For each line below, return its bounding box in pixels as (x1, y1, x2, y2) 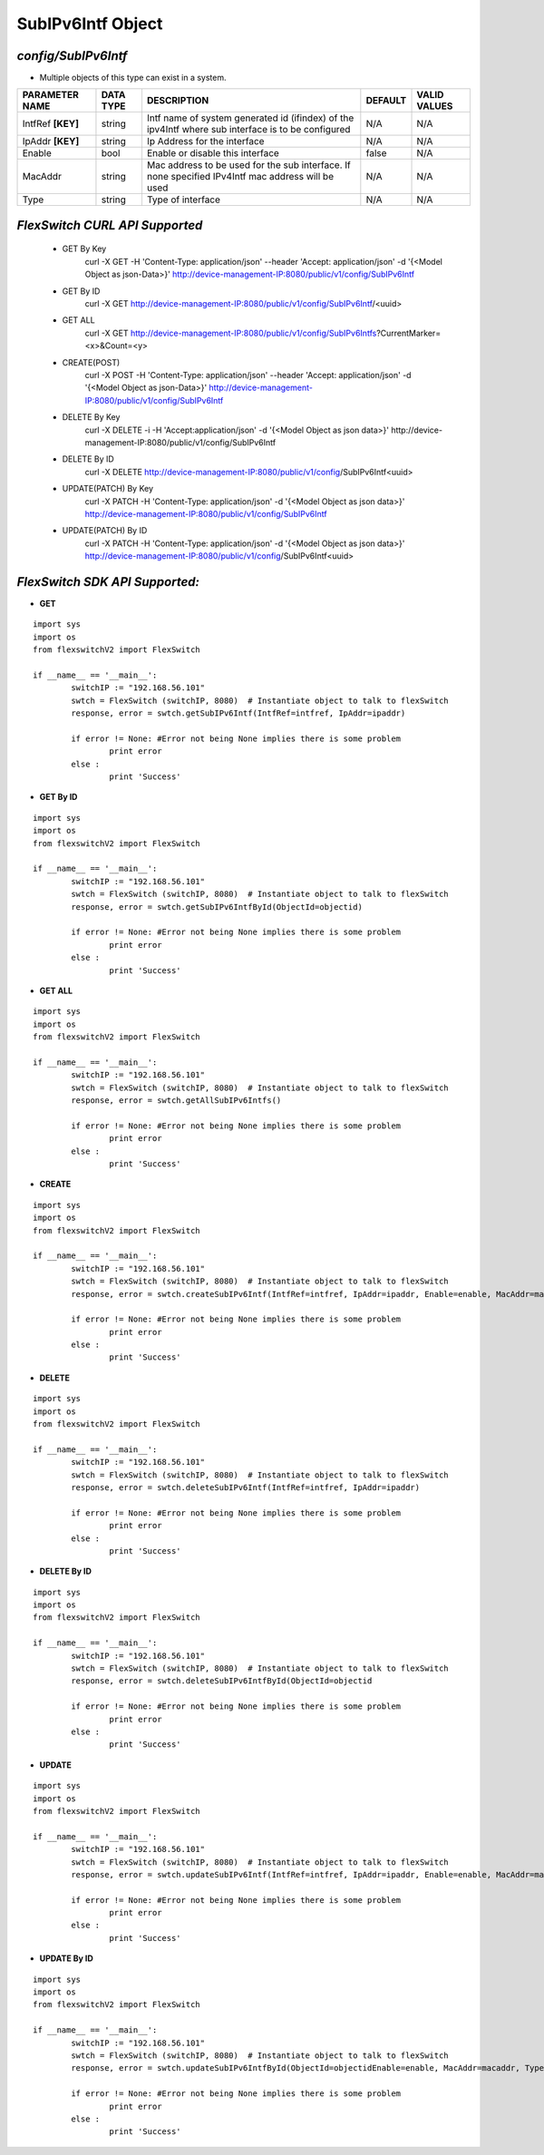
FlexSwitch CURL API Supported (16, 218, 203, 233)
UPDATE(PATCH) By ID (62, 525, 148, 536)
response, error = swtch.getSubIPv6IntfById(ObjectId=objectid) (71, 902, 363, 912)
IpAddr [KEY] (22, 135, 80, 148)
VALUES (416, 100, 453, 112)
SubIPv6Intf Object (16, 14, 163, 34)
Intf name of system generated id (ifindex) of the (146, 112, 355, 124)
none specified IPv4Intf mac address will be (146, 171, 335, 183)
